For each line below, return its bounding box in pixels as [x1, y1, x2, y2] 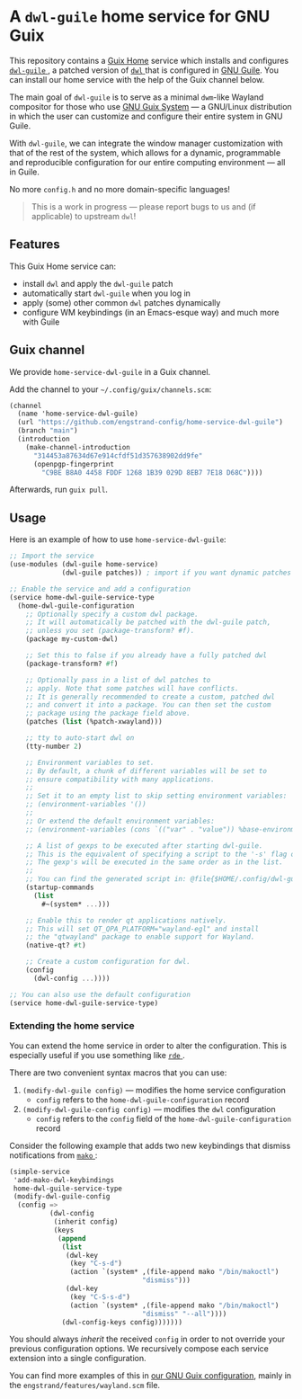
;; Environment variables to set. [25, 758, 155, 767]
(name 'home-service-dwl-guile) [17, 409, 139, 419]
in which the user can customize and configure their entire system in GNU [9, 111, 283, 121]
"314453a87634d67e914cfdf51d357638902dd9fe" [32, 451, 203, 460]
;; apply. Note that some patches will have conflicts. [25, 683, 240, 693]
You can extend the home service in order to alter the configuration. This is [9, 1040, 288, 1051]
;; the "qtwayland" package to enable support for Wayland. [25, 932, 255, 941]
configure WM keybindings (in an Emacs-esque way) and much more [22, 307, 280, 317]
